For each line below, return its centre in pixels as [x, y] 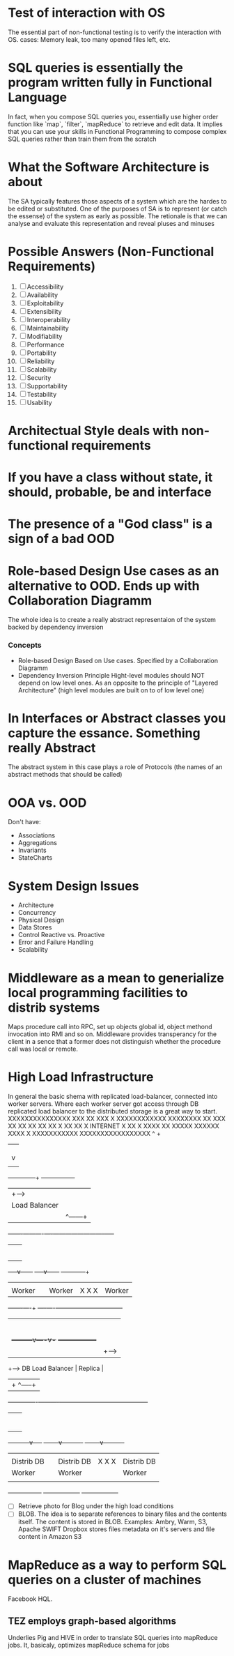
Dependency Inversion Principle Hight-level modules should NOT [111, 675]
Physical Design [41, 920]
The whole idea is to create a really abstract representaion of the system [112, 620]
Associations [36, 835]
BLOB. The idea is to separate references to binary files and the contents [122, 1514]
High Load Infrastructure [81, 1077]
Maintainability [48, 328]
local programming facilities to [98, 993]
